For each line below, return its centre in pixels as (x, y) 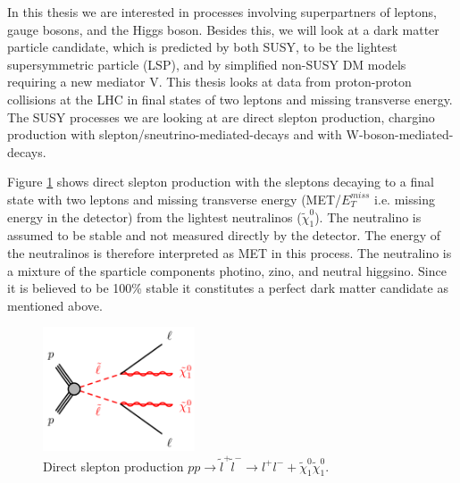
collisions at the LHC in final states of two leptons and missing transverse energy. (230, 99)
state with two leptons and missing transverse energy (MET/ (175, 199)
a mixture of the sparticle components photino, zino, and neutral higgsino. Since (227, 270)
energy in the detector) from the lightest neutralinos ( (155, 217)
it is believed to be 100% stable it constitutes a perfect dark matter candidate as (228, 288)
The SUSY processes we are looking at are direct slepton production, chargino (221, 117)
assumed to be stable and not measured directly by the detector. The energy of (224, 235)
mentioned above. (55, 305)
